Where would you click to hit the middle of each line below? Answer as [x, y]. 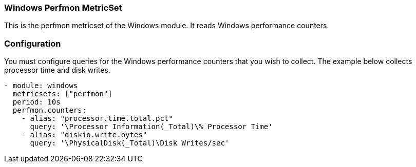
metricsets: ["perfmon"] [62, 94]
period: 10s [36, 102]
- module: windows [41, 86]
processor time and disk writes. [57, 70]
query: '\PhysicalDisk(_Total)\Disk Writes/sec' [130, 143]
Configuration [33, 43]
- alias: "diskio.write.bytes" [84, 135]
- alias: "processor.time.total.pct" [97, 119]
